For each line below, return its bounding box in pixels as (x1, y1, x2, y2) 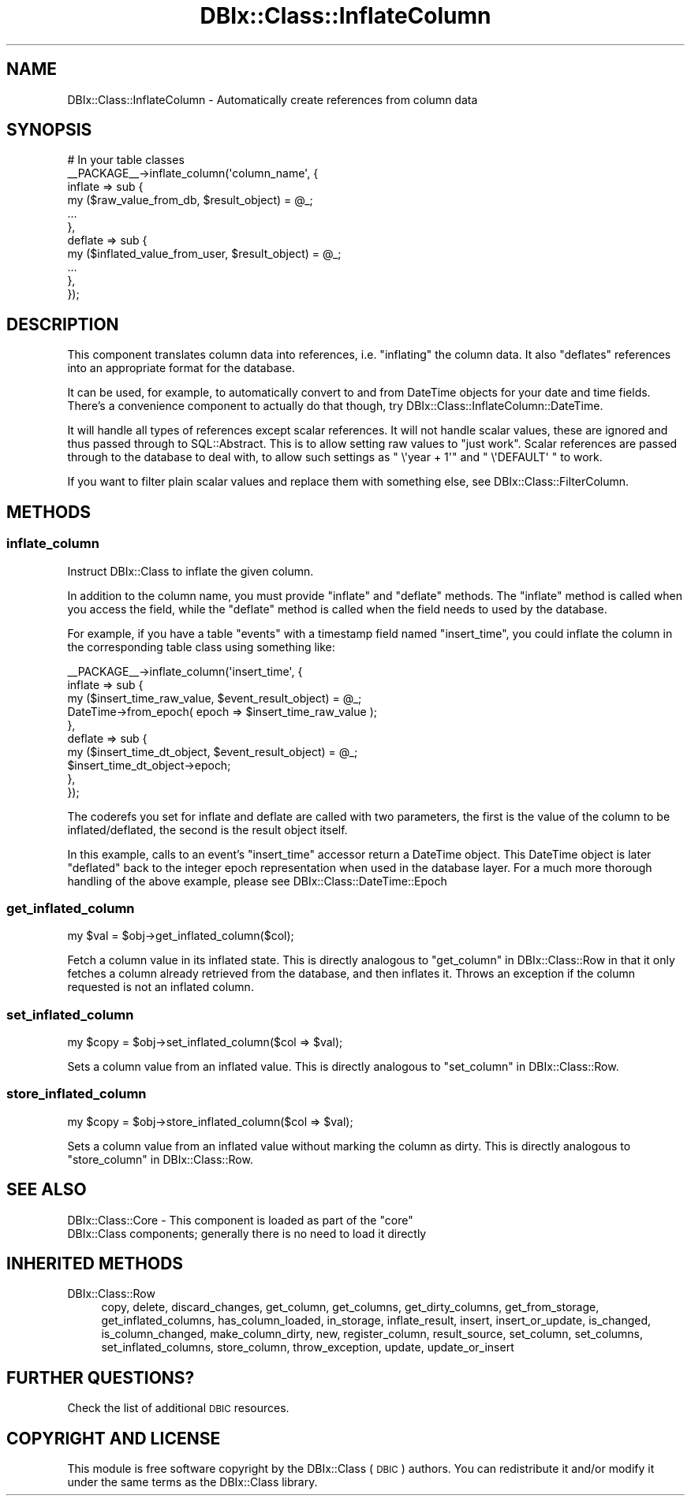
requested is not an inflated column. (67, 980, 254, 994)
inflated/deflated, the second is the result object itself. (67, 822, 348, 837)
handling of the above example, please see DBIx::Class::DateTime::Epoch (67, 874, 447, 888)
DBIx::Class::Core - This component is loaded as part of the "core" (67, 1213, 413, 1227)
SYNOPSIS (6, 120, 92, 140)
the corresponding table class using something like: (67, 639, 335, 654)
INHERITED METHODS (6, 1254, 184, 1274)
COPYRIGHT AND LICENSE (6, 1428, 221, 1448)
